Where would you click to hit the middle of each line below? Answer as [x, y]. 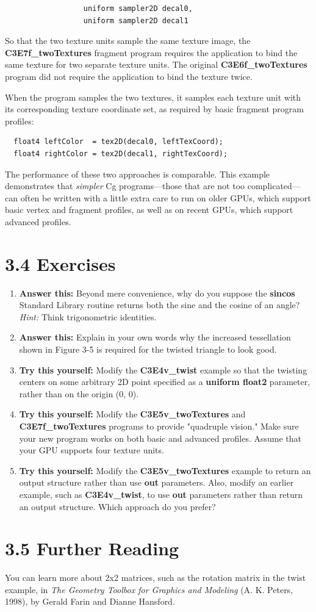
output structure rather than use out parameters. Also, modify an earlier [156, 482]
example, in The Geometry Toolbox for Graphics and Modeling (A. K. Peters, [149, 589]
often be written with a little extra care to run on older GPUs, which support [166, 197]
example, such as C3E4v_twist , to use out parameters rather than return [161, 494]
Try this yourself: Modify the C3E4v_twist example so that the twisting [163, 369]
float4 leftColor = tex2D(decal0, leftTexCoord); [118, 142]
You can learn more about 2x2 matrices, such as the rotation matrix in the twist [156, 578]
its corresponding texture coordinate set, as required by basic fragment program [154, 109]
